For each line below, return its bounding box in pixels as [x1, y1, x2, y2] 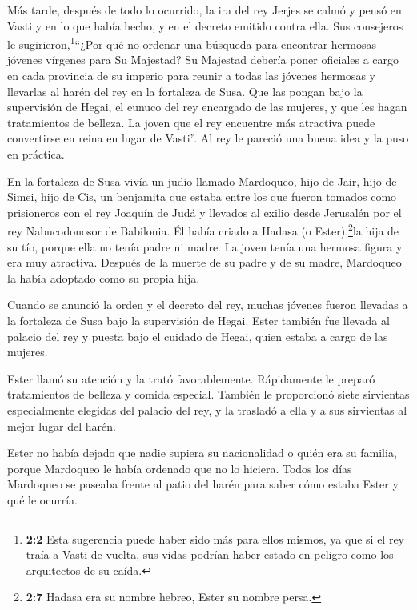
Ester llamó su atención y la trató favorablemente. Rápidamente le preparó [7, 370, 375, 387]
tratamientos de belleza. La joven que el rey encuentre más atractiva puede [7, 114, 375, 130]
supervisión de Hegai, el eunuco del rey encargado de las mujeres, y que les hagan [7, 98, 407, 115]
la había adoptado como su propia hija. [7, 269, 200, 286]
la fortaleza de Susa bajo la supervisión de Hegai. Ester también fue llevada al [7, 312, 390, 328]
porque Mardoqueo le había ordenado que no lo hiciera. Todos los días [7, 460, 352, 476]
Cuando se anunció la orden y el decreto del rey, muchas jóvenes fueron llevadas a [7, 296, 408, 313]
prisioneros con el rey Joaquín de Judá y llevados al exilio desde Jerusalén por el [7, 203, 402, 220]
